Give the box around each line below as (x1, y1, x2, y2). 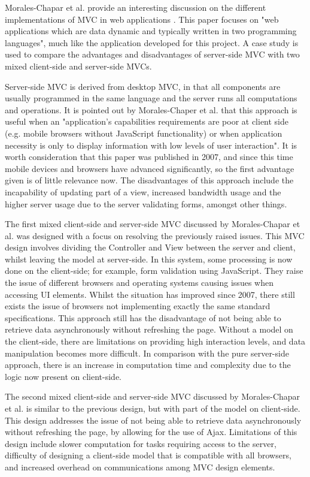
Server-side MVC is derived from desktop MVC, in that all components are (5, 80, 281, 92)
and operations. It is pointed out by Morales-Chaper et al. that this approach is (5, 103, 297, 116)
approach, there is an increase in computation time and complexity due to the (5, 358, 291, 371)
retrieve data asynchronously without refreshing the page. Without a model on (5, 323, 293, 336)
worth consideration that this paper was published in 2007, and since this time (5, 150, 293, 163)
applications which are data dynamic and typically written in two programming (5, 25, 297, 37)
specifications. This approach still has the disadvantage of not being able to (5, 311, 281, 324)
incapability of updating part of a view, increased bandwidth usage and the (5, 185, 281, 198)
